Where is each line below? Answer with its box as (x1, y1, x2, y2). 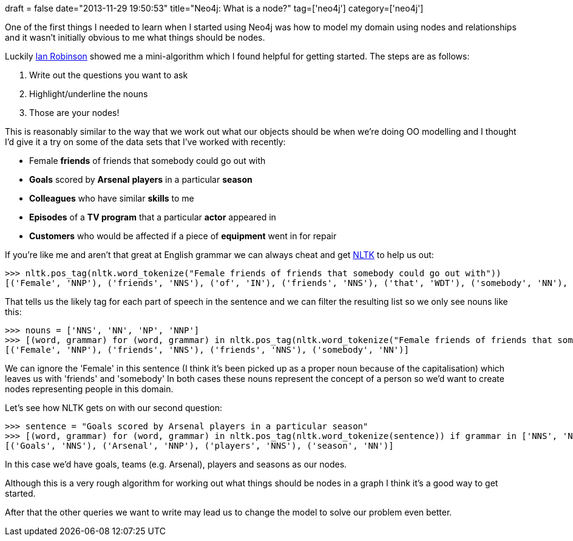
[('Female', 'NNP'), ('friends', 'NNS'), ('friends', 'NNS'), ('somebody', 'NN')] (5, 345, 409, 355)
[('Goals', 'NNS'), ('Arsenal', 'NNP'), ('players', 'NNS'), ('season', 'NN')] (5, 441, 394, 451)
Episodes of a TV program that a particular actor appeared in (29, 212, 276, 222)
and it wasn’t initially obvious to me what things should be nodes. (5, 32, 265, 43)
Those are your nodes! (29, 107, 120, 118)
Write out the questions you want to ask (29, 70, 188, 80)
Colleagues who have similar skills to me (29, 193, 194, 203)
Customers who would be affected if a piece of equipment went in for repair (29, 231, 337, 241)
